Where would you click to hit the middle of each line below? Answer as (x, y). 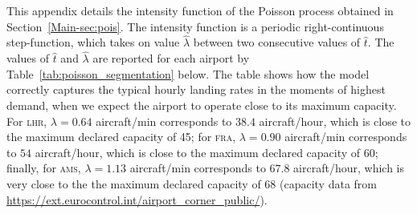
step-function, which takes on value (93, 42)
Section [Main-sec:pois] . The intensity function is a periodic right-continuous (195, 26)
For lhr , (27, 121)
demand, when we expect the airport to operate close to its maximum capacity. (202, 105)
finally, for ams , (44, 168)
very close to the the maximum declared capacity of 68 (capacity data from (192, 183)
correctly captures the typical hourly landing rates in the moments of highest (196, 89)
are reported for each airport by (171, 58)
